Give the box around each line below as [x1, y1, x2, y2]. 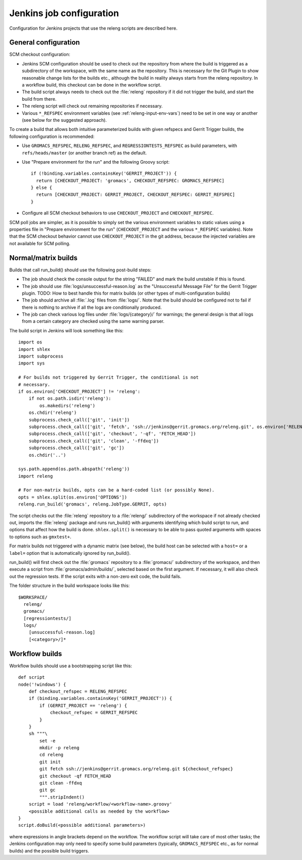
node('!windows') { [18, 681, 66, 687]
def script [18, 675, 45, 680]
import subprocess [18, 353, 64, 360]
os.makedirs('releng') [39, 403, 96, 408]
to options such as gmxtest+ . [9, 534, 71, 540]
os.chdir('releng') [28, 410, 77, 415]
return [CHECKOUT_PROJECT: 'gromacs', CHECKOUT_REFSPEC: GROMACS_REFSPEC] [36, 178, 225, 183]
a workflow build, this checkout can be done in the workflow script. [22, 82, 162, 88]
